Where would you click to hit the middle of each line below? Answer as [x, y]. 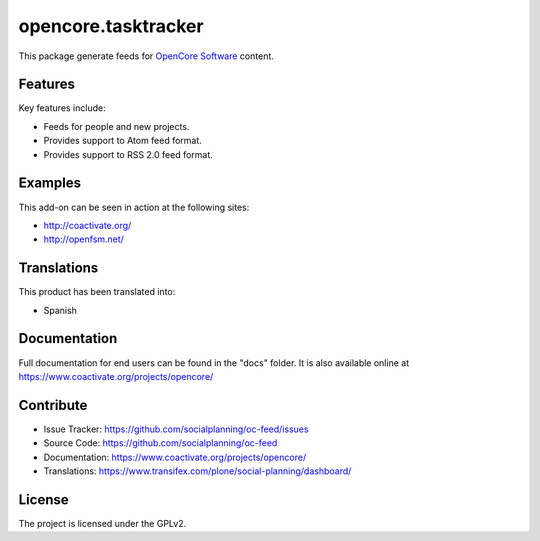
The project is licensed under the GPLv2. [102, 523]
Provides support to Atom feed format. [122, 141]
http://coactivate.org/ [87, 225]
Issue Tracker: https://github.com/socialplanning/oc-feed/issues [176, 429]
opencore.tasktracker [111, 26]
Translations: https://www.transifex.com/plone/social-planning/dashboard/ [197, 471]
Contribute [53, 405]
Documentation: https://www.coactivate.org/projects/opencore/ [175, 457]
